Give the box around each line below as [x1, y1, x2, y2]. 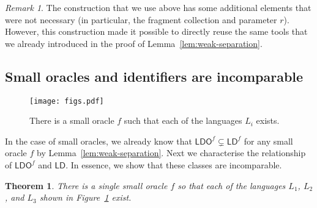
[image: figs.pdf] [29, 96, 104, 106]
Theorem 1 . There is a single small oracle [5, 179, 168, 192]
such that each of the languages [124, 114, 242, 127]
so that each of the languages [177, 179, 286, 192]
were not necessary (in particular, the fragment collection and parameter [5, 13, 277, 26]
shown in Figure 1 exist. [39, 191, 132, 204]
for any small [244, 134, 293, 147]
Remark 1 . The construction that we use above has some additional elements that [5, 1, 311, 13]
